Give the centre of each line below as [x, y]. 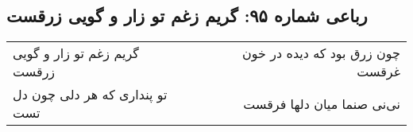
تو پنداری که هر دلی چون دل [90, 95]
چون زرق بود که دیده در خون [321, 53]
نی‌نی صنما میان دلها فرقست [322, 103]
